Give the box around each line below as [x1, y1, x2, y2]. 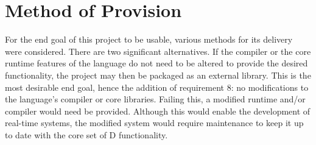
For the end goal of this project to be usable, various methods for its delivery [5, 33, 293, 46]
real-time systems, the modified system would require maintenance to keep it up [5, 116, 304, 129]
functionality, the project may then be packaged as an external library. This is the [5, 68, 311, 81]
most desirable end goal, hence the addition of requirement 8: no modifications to [5, 80, 309, 93]
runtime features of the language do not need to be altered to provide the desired [5, 57, 308, 69]
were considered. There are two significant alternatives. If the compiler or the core [5, 44, 311, 57]
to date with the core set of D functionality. [5, 128, 168, 141]
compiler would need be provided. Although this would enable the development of [5, 104, 311, 117]
